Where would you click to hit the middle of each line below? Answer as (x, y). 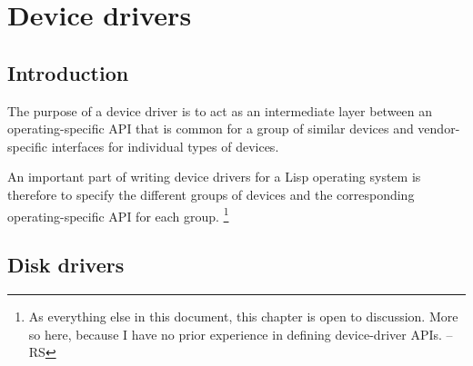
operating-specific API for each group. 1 (118, 214)
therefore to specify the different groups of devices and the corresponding (211, 194)
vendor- (439, 129)
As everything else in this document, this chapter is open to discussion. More (243, 316)
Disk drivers (66, 265)
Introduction (68, 72)
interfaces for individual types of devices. (165, 146)
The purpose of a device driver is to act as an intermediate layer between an (220, 110)
